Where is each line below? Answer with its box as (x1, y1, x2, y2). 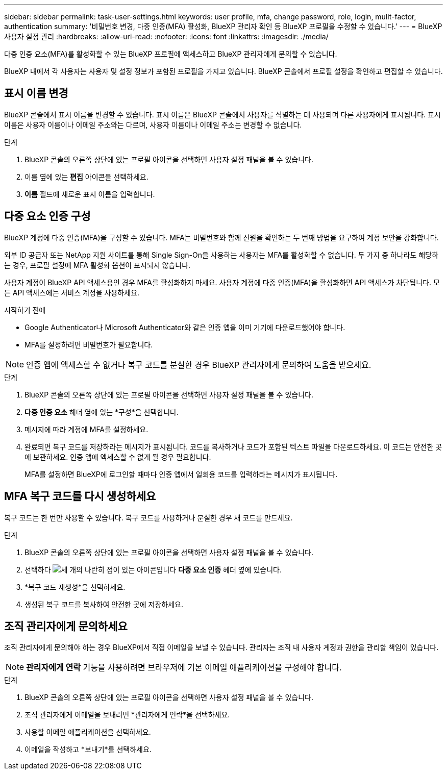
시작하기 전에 (4, 305, 46, 314)
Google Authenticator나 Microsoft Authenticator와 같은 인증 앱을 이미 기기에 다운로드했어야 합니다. (24, 322, 345, 332)
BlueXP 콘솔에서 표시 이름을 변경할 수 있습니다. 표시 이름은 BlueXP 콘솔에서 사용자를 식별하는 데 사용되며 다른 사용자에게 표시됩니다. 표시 (4, 110, 441, 119)
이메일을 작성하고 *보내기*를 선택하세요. (24, 745, 152, 754)
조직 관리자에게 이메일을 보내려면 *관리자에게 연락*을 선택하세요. (24, 710, 230, 719)
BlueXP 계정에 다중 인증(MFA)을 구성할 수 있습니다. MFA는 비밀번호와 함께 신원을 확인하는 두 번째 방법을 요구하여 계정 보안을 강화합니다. (4, 233, 439, 242)
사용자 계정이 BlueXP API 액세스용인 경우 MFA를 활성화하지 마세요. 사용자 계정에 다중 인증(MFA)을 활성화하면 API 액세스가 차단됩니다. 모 (4, 278, 440, 287)
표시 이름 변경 (4, 87, 68, 100)
